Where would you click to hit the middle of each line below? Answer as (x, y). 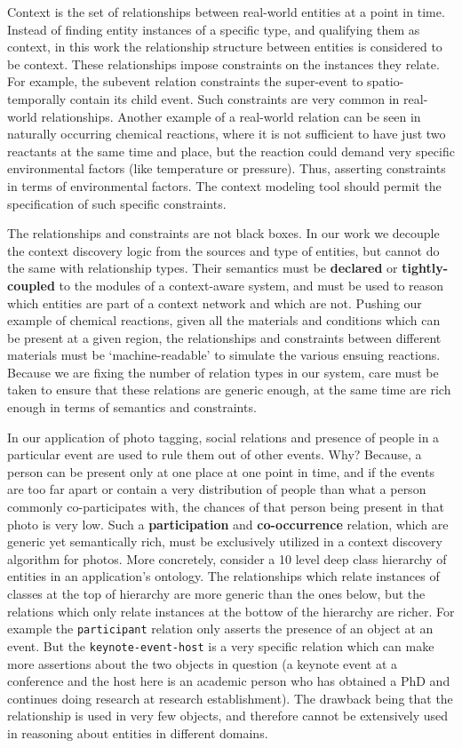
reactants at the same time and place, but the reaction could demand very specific (231, 151)
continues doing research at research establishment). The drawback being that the (230, 698)
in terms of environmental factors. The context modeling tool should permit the (224, 185)
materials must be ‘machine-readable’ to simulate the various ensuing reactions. (224, 355)
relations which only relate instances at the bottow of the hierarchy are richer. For (231, 611)
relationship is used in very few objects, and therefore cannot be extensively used (228, 716)
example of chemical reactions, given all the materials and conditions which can (224, 320)
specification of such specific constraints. (117, 203)
